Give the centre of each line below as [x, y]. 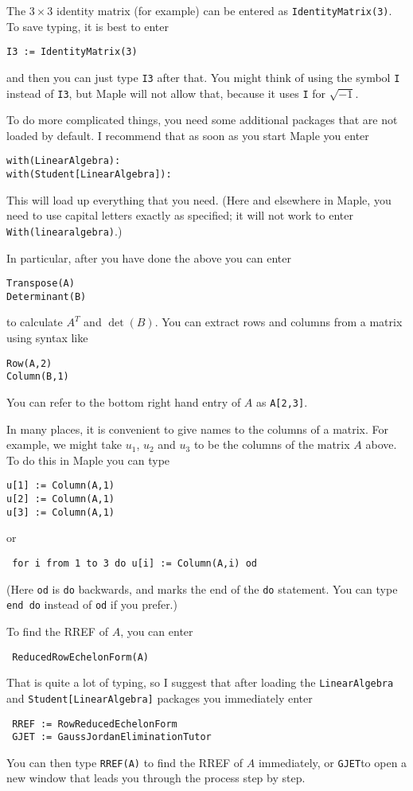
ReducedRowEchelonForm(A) [80, 657]
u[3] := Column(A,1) [61, 512]
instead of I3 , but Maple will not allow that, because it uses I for [166, 93]
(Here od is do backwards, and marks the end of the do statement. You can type [202, 588]
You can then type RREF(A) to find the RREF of [125, 762]
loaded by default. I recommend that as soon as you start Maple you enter [188, 135]
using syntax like [47, 338]
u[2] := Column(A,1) [61, 499]
